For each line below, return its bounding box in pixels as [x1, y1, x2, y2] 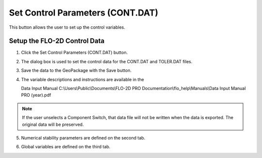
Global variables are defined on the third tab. [21, 144, 111, 150]
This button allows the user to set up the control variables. [9, 24, 126, 30]
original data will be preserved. [22, 122, 84, 127]
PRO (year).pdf [21, 92, 51, 98]
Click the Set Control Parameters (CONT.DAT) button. [21, 50, 128, 55]
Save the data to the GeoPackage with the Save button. [21, 68, 132, 73]
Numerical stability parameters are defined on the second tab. [21, 135, 146, 140]
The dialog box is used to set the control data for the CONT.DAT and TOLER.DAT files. [21, 58, 193, 64]
